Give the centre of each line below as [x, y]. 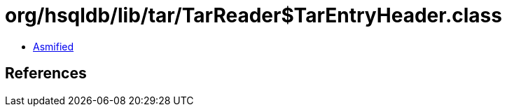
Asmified [54, 46]
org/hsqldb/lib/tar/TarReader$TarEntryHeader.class [253, 15]
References [46, 73]
